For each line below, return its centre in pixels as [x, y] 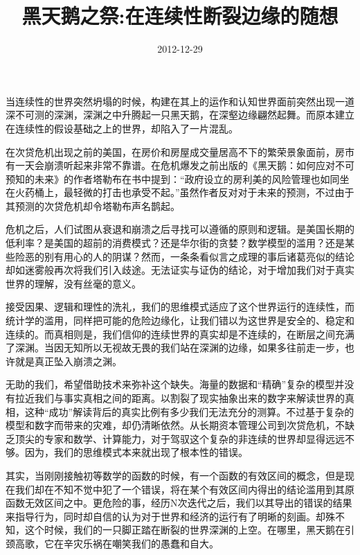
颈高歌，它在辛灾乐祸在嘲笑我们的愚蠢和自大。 [112, 543]
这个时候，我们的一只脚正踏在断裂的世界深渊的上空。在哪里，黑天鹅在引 [189, 530]
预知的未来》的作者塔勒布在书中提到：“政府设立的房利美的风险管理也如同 [173, 178]
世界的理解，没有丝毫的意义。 [73, 283]
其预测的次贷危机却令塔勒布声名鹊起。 [93, 205]
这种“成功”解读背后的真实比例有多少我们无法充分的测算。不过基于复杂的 [189, 411]
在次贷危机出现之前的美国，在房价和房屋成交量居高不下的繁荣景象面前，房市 [180, 151]
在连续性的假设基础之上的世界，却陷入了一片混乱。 [122, 128]
